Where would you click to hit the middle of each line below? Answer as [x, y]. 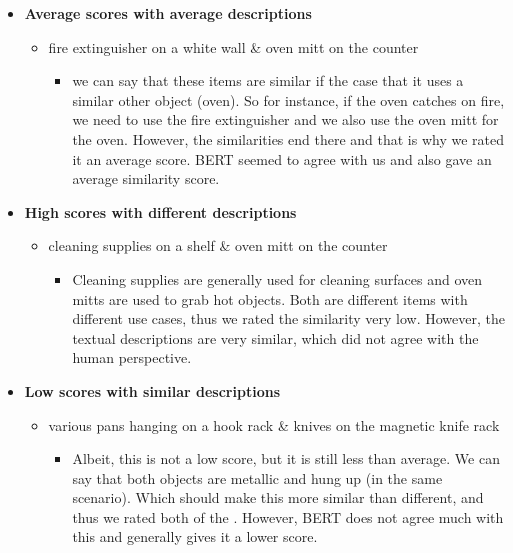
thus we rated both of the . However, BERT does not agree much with [288, 516]
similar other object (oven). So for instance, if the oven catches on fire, [288, 99]
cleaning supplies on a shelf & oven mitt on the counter [218, 245]
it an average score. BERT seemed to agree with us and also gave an [282, 158]
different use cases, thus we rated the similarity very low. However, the [288, 318]
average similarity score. [146, 178]
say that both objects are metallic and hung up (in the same [257, 477]
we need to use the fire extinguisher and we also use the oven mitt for [285, 119]
